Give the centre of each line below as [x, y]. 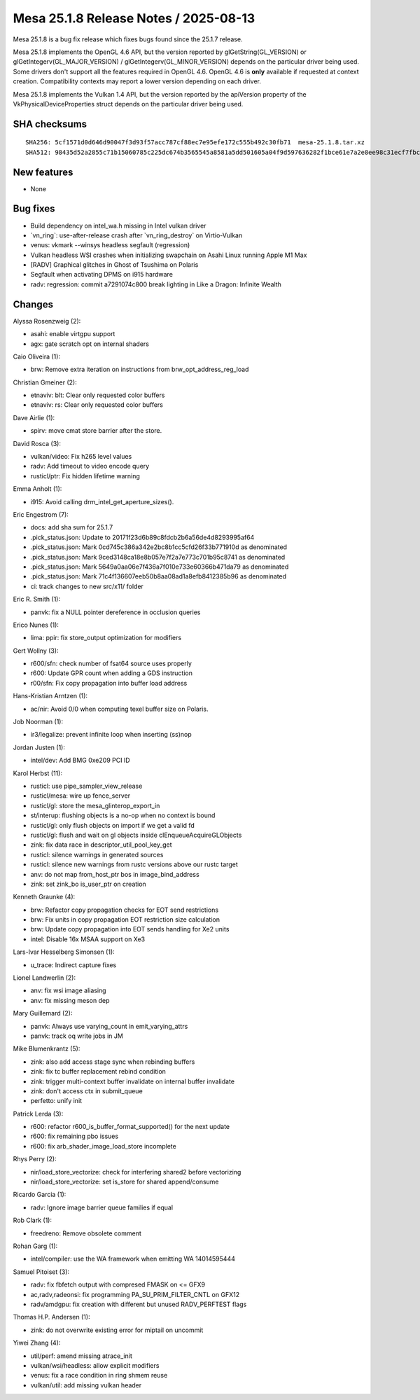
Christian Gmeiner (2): [45, 382]
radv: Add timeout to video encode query [90, 466]
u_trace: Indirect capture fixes [73, 965]
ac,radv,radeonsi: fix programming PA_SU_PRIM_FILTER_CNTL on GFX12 [135, 1294]
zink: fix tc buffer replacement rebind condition [98, 1072]
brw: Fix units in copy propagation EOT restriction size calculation [125, 920]
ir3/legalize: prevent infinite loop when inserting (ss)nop [111, 735]
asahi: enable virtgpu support [73, 334]
